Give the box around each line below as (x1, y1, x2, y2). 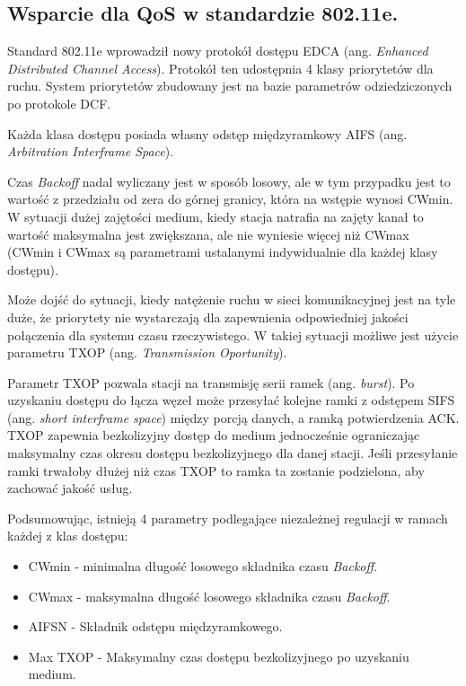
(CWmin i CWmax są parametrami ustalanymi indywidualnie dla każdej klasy (7, 242, 438, 261)
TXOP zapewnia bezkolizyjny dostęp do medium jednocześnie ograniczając (7, 426, 420, 444)
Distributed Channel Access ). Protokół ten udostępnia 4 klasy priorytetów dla (7, 58, 434, 77)
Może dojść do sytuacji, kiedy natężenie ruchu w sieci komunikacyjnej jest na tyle (7, 290, 456, 309)
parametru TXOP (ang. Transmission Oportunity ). (7, 343, 287, 362)
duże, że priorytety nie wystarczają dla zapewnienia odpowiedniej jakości (7, 307, 409, 326)
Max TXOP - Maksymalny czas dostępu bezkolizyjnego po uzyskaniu (28, 646, 409, 665)
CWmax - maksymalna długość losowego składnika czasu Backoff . (28, 586, 391, 605)
